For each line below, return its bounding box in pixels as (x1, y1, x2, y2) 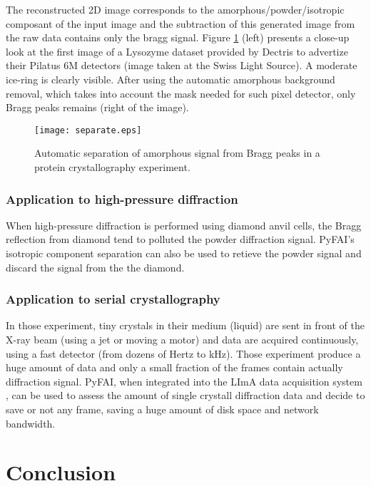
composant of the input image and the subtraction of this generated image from (6, 16, 355, 31)
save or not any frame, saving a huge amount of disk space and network (6, 401, 319, 416)
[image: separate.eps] (34, 125, 142, 135)
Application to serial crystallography (6, 290, 220, 308)
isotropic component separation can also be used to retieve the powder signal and (6, 246, 362, 260)
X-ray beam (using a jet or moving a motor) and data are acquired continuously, (6, 332, 359, 346)
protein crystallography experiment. (34, 160, 190, 174)
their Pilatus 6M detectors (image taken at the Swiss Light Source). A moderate (6, 58, 357, 73)
